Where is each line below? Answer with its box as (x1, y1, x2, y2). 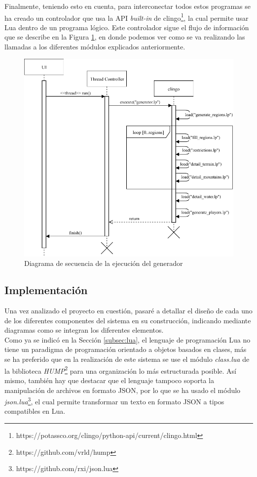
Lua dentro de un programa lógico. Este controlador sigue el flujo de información (4, 22, 249, 32)
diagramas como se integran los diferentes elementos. (4, 325, 164, 335)
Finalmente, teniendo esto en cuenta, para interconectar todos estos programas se (4, 1, 251, 11)
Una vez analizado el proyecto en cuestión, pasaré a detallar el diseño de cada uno (4, 305, 253, 316)
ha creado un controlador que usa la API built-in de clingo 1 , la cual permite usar (4, 11, 249, 23)
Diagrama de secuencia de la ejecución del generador (24, 258, 183, 268)
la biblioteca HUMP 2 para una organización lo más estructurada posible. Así (4, 364, 236, 376)
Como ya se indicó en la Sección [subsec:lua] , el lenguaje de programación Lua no (4, 334, 251, 345)
